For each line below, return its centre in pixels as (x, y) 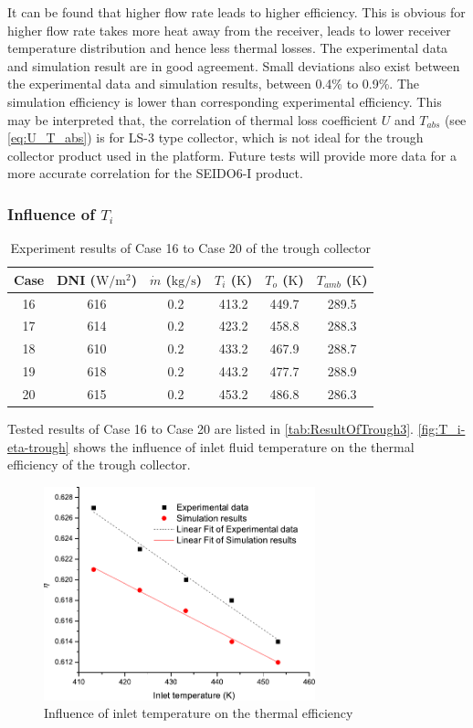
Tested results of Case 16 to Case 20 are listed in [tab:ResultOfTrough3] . (210, 429)
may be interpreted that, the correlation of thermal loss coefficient (193, 119)
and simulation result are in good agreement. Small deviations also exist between (234, 65)
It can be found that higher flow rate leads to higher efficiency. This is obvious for (236, 12)
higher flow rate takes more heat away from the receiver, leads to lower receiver (229, 30)
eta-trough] (38, 446)
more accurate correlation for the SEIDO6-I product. (155, 173)
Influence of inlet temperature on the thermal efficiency (199, 713)
